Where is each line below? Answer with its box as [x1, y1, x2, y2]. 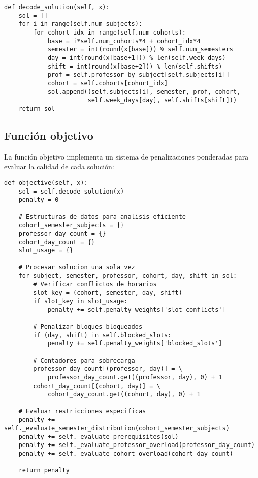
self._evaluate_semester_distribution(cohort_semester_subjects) [4, 424, 230, 432]
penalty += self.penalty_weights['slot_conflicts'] [47, 306, 226, 313]
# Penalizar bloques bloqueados [33, 323, 143, 331]
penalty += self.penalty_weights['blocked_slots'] [47, 340, 222, 347]
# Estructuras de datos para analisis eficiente [18, 213, 186, 220]
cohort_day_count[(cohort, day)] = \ [33, 382, 160, 390]
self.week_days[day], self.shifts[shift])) [87, 97, 237, 104]
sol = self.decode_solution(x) [18, 187, 124, 195]
